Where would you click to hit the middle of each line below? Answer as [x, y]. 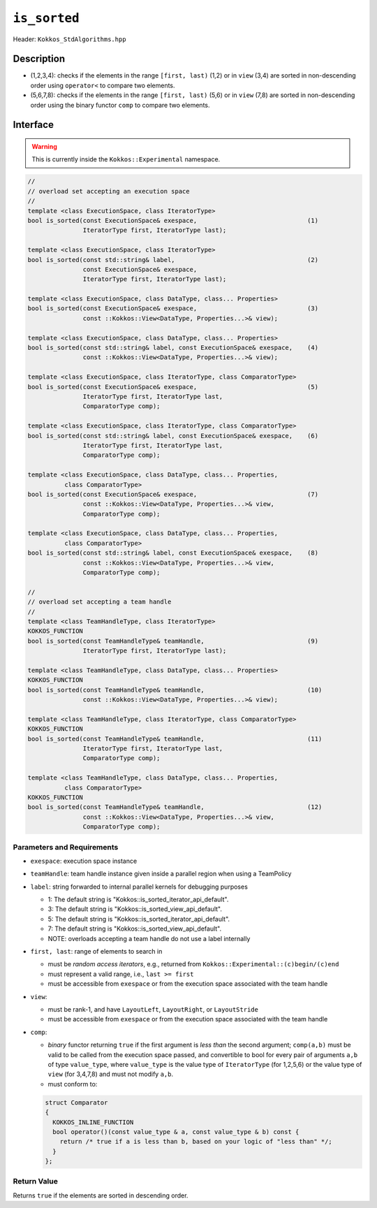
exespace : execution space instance [84, 861]
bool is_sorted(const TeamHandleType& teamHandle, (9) [173, 641]
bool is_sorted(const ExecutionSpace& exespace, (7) [173, 494]
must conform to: [73, 1084]
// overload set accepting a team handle [99, 602]
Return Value [36, 1181]
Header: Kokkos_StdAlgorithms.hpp [69, 39]
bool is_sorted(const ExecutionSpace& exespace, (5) [173, 387]
